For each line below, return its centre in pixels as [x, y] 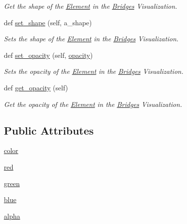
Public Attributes [49, 130]
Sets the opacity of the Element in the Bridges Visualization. [94, 71]
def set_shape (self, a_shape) [48, 22]
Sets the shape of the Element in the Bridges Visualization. [91, 39]
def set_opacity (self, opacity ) [48, 55]
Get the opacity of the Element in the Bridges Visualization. [93, 104]
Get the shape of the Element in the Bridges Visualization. [91, 6]
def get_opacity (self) [36, 87]
